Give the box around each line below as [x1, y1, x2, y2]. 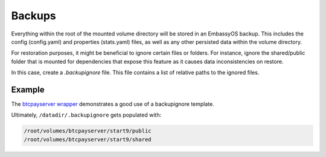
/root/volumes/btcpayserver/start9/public [24, 128, 152, 135]
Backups [11, 9, 57, 22]
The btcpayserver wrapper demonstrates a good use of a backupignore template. [11, 100, 214, 108]
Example [11, 84, 45, 94]
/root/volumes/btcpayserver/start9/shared [24, 136, 152, 143]
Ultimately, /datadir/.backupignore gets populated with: [11, 111, 162, 119]
